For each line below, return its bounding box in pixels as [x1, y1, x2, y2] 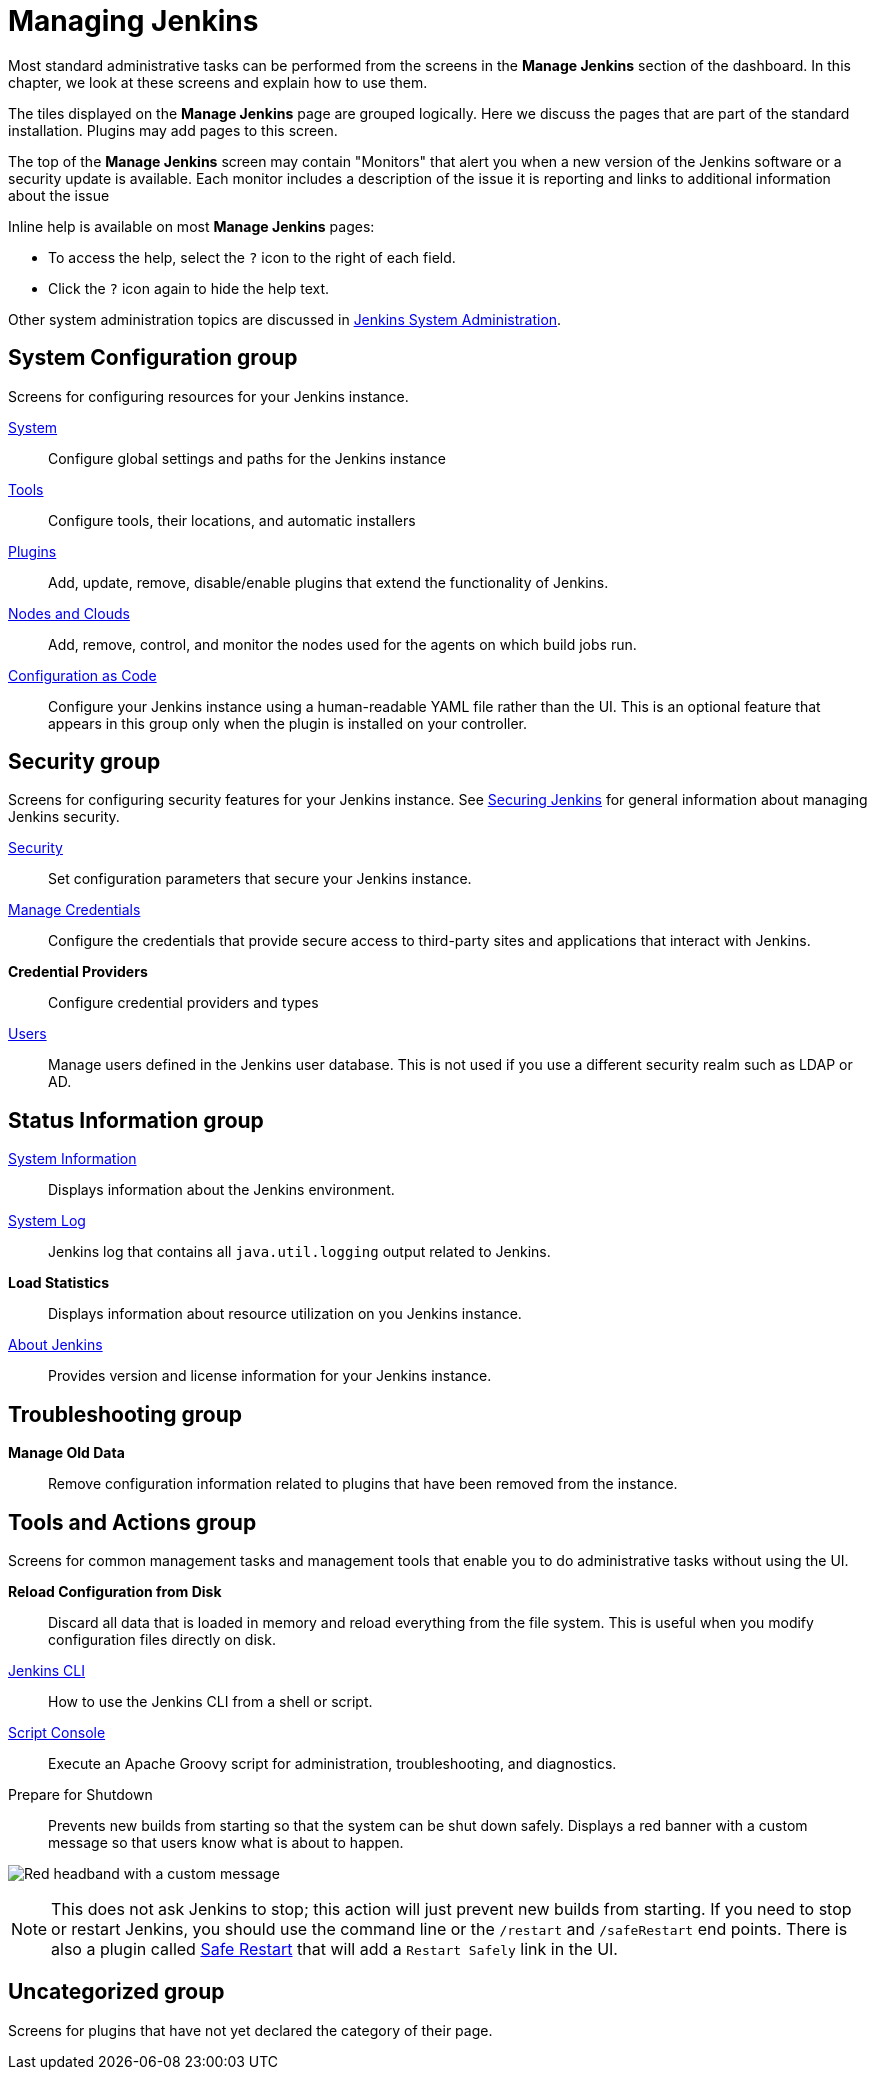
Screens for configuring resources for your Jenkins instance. [8, 387, 409, 405]
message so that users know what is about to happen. [48, 1833, 404, 1851]
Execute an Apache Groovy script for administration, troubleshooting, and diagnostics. [48, 1754, 617, 1772]
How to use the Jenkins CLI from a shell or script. [48, 1692, 373, 1710]
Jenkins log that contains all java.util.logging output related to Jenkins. [48, 1243, 551, 1261]
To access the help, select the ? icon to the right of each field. [48, 248, 456, 266]
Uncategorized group [8, 1979, 225, 2005]
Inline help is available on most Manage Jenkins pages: [8, 217, 375, 235]
